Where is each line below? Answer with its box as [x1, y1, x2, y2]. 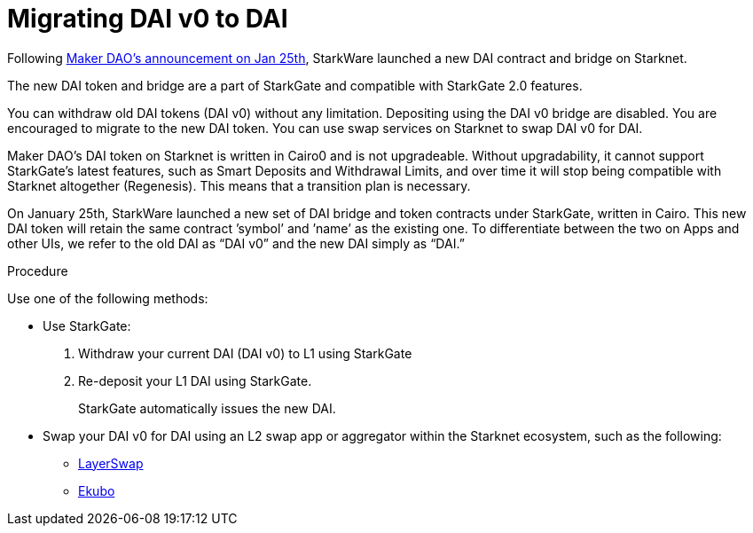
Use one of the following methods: [7, 290, 208, 306]
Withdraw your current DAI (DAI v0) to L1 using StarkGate [78, 345, 412, 361]
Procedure [7, 263, 68, 278]
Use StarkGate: [43, 317, 131, 333]
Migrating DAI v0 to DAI [7, 4, 288, 34]
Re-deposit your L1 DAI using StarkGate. [78, 372, 312, 388]
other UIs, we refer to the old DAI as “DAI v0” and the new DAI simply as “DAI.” [7, 235, 465, 251]
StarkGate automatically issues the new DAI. [78, 400, 336, 416]
